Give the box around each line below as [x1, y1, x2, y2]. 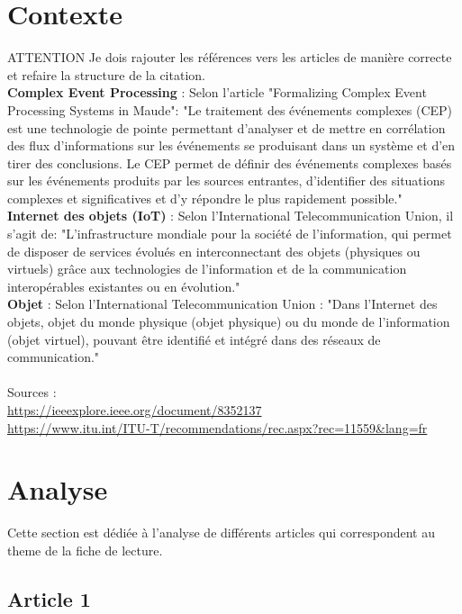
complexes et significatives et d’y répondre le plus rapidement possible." [7, 188, 403, 207]
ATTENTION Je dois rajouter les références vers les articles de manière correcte [7, 48, 452, 67]
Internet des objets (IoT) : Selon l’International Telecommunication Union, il [7, 206, 454, 225]
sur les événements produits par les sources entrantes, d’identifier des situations [7, 171, 445, 190]
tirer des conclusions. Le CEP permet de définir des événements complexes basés [7, 153, 452, 172]
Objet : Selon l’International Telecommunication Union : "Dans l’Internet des [7, 294, 438, 313]
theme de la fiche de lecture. [7, 540, 163, 559]
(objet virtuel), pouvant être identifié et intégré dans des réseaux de [7, 330, 381, 348]
